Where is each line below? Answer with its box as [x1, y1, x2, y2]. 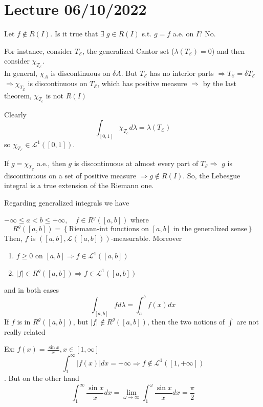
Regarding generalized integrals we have [4, 197, 129, 208]
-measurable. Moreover [111, 233, 182, 243]
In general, [4, 67, 37, 78]
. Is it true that [50, 28, 98, 39]
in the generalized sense [173, 226, 247, 233]
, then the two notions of [147, 316, 225, 327]
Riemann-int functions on [69, 226, 149, 233]
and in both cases [4, 284, 59, 295]
